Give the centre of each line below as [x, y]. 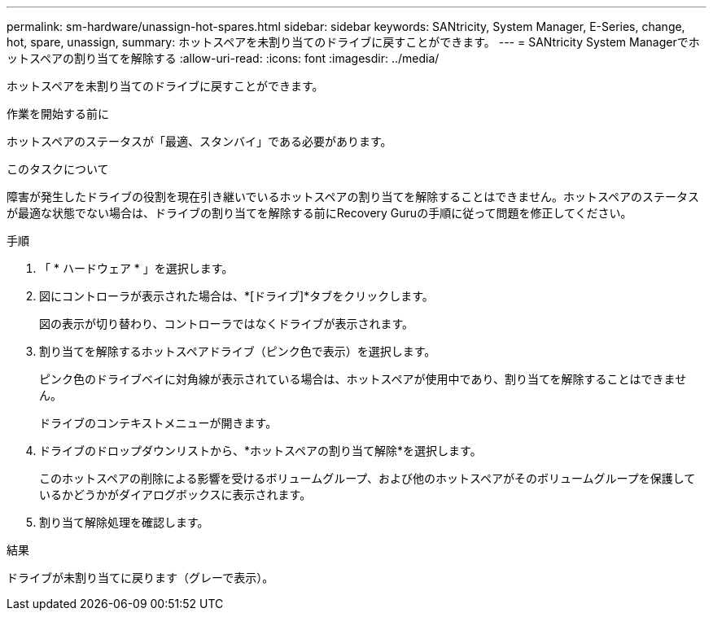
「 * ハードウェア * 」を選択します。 [136, 268]
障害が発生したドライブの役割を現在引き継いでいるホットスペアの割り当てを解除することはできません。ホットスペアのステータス [353, 197]
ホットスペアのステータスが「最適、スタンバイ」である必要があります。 [199, 141]
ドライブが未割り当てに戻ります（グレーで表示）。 [140, 578]
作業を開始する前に [58, 114]
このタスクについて [58, 169]
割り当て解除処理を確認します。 [124, 522]
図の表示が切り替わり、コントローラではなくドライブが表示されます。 [227, 324]
